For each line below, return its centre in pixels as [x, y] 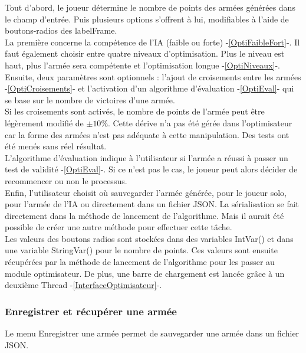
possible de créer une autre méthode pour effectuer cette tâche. [119, 227]
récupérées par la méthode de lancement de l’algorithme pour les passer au [140, 262]
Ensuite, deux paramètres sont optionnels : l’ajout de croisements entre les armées [153, 76]
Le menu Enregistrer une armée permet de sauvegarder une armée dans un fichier [152, 333]
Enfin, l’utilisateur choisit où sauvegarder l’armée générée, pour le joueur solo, [146, 192]
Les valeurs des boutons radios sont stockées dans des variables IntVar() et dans [149, 238]
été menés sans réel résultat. [56, 146]
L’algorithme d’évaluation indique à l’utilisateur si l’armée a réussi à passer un [147, 157]
